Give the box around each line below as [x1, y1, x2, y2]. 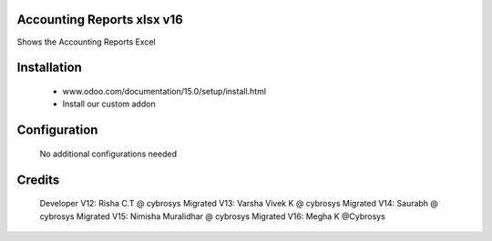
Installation [16, 60, 82, 75]
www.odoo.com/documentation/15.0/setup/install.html [62, 85, 267, 96]
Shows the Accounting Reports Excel [16, 36, 156, 47]
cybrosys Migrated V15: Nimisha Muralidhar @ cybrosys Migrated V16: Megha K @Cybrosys [39, 210, 386, 222]
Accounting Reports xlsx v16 [16, 12, 184, 27]
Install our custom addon [62, 98, 156, 109]
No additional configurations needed [39, 148, 178, 159]
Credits [16, 172, 60, 187]
